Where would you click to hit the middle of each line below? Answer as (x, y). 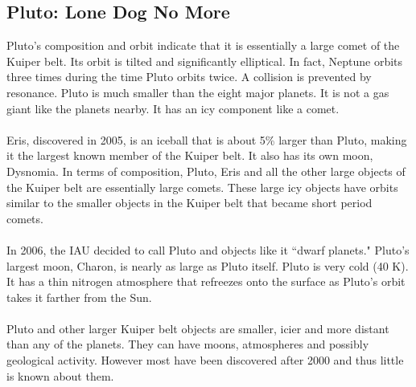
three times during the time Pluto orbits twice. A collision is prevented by (189, 77)
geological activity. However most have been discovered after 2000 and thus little (205, 360)
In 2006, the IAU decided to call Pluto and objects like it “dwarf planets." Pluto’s (208, 249)
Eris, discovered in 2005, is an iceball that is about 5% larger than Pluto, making (207, 139)
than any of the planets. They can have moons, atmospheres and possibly (188, 344)
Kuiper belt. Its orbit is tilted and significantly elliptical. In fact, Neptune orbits (205, 61)
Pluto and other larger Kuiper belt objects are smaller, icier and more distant (198, 328)
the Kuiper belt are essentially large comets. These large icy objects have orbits (202, 187)
